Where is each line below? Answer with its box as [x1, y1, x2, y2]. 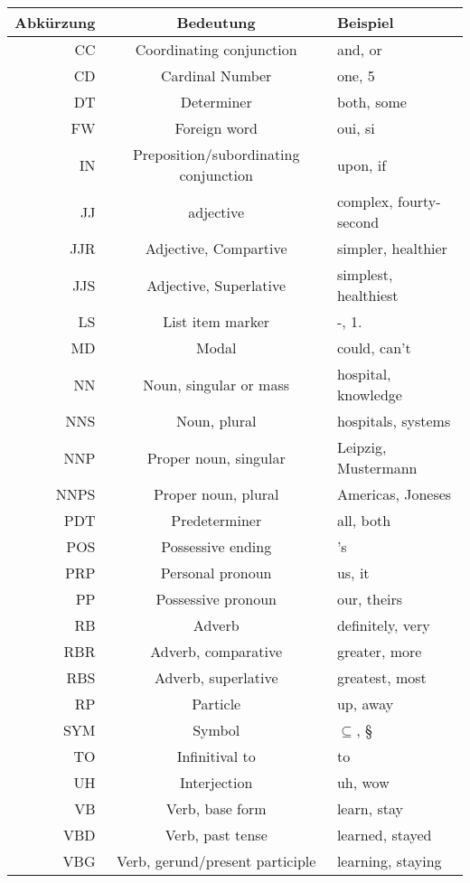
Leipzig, [336, 437, 387, 457]
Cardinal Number [161, 65, 272, 86]
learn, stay [336, 798, 403, 819]
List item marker [163, 311, 270, 332]
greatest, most [336, 667, 427, 688]
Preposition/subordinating [132, 144, 300, 164]
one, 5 [336, 65, 375, 86]
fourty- [398, 191, 441, 211]
